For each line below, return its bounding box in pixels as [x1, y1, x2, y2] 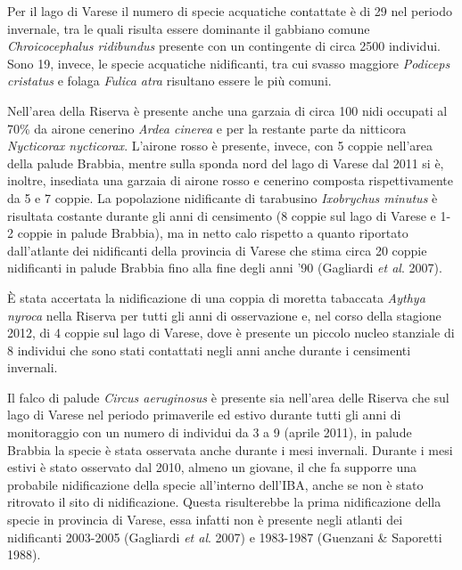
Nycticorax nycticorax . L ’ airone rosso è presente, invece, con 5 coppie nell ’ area [7, 136, 433, 155]
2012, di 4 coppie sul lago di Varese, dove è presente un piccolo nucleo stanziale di [7, 323, 455, 342]
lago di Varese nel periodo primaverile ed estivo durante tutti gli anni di [7, 405, 401, 424]
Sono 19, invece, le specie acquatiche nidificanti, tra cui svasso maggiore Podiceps [7, 53, 450, 72]
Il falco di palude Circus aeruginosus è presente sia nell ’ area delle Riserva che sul [7, 387, 450, 406]
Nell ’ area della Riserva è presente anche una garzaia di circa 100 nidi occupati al [7, 101, 448, 119]
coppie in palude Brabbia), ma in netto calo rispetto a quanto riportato [17, 224, 408, 242]
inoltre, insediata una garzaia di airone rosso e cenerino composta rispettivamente [7, 171, 453, 190]
